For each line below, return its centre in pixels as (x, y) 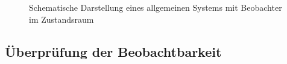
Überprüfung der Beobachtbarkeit (113, 51)
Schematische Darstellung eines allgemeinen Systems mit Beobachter (156, 7)
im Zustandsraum (61, 19)
